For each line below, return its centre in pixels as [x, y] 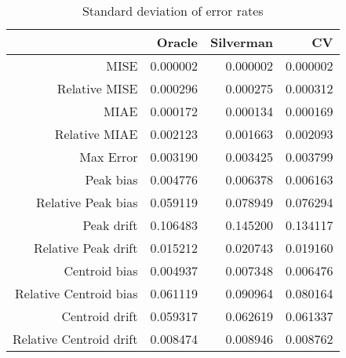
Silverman [242, 42]
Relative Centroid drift [75, 339]
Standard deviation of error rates [173, 11]
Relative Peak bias [87, 202]
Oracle [177, 42]
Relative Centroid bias [76, 293]
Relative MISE [97, 88]
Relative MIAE [96, 134]
